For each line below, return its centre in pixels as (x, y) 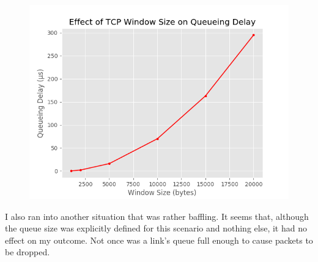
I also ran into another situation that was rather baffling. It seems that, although (157, 216)
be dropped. (28, 252)
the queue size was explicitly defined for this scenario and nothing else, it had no (156, 228)
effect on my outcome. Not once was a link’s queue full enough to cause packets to (159, 240)
